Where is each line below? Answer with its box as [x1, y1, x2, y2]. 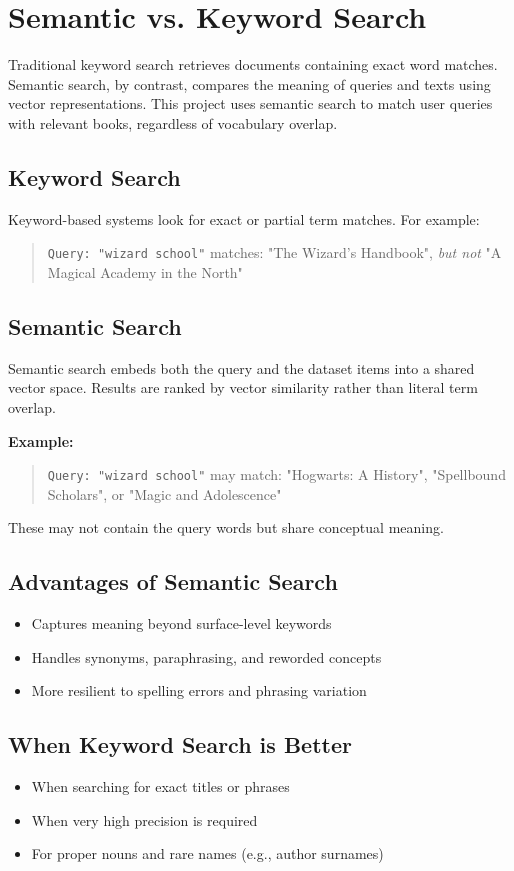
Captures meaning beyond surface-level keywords [31, 613, 332, 634]
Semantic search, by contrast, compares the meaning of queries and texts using [8, 73, 491, 94]
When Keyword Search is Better [8, 729, 352, 760]
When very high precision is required [31, 809, 258, 830]
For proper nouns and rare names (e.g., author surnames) [31, 843, 384, 864]
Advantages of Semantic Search [8, 566, 338, 597]
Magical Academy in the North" [47, 261, 243, 282]
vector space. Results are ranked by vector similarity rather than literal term [8, 377, 478, 398]
